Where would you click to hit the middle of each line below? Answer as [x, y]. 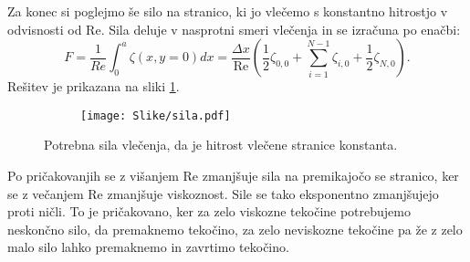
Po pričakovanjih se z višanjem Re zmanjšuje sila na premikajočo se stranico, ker [233, 176]
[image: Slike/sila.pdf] [156, 115]
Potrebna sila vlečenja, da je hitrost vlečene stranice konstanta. [221, 145]
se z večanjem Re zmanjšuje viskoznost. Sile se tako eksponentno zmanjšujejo [223, 193]
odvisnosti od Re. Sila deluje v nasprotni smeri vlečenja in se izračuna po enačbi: [234, 29]
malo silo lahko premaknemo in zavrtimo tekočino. [148, 247]
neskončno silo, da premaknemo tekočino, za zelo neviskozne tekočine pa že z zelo [235, 229]
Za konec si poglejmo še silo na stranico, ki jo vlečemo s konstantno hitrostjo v [228, 11]
